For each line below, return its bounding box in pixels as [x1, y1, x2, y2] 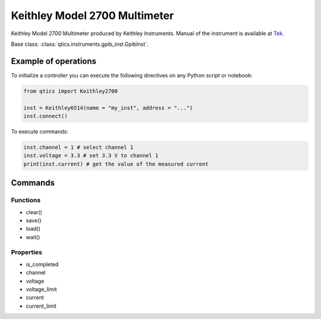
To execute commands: [11, 128, 68, 135]
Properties [11, 248, 43, 257]
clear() [26, 208, 43, 215]
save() [26, 217, 42, 224]
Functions [11, 196, 41, 205]
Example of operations [11, 56, 97, 66]
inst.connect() [23, 113, 68, 119]
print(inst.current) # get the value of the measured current [23, 161, 209, 167]
